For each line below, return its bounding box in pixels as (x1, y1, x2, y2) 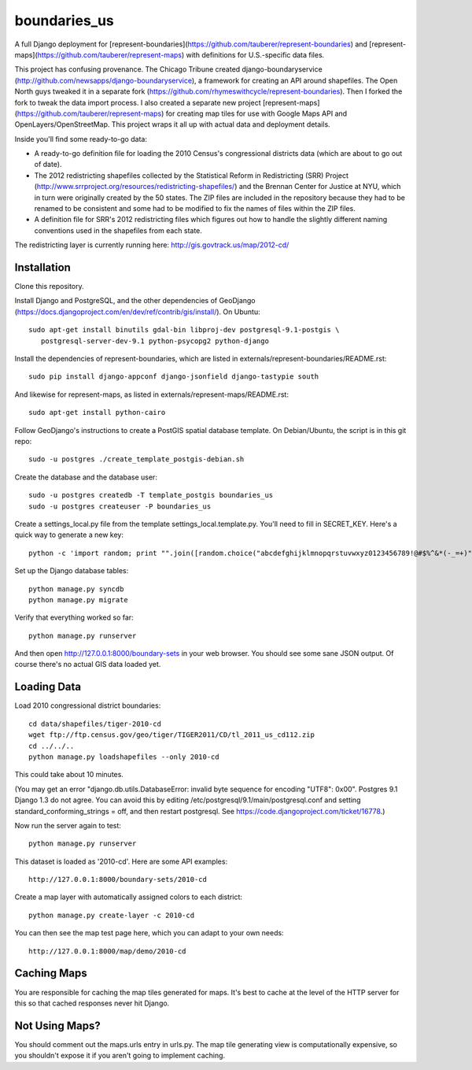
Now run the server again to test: (14, 820, 122, 830)
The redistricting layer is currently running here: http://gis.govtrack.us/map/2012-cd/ (14, 240, 289, 250)
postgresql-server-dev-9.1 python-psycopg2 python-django (40, 336, 269, 346)
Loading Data (14, 680, 82, 694)
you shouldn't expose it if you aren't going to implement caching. (14, 1051, 226, 1061)
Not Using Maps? (14, 1019, 101, 1032)
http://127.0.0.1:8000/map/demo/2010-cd (28, 946, 186, 956)
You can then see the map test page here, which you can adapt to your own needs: (14, 928, 284, 938)
